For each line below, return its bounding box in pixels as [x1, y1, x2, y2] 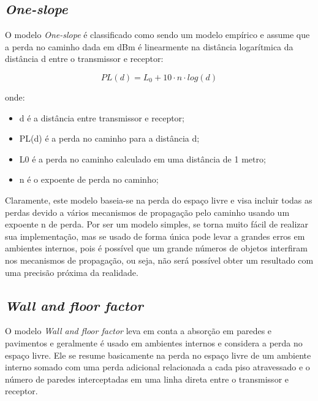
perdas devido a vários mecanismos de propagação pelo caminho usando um [5, 205, 290, 218]
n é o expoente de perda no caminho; [19, 173, 159, 186]
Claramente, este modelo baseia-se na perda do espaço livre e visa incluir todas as [5, 193, 312, 206]
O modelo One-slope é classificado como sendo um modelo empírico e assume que [5, 28, 310, 41]
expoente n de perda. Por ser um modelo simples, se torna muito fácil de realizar [5, 218, 308, 231]
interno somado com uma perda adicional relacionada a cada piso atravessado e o [5, 361, 310, 373]
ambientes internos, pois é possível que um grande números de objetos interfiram [5, 242, 308, 254]
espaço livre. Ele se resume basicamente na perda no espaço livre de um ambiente [5, 348, 311, 361]
